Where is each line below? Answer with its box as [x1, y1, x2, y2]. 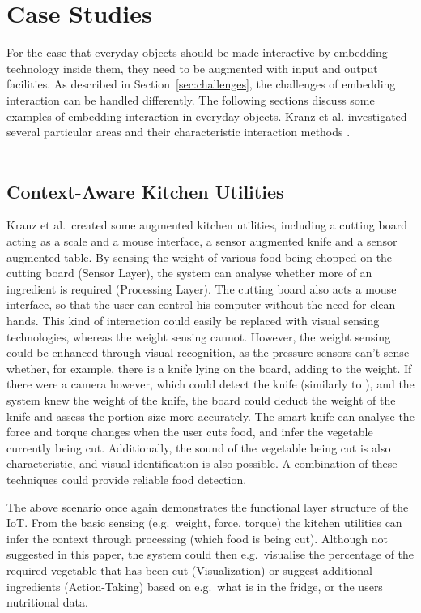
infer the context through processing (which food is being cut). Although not [6, 529, 388, 547]
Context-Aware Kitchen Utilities [6, 178, 284, 204]
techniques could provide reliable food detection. [6, 470, 247, 487]
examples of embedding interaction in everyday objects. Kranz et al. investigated [6, 107, 407, 124]
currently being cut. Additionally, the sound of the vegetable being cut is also [6, 439, 391, 456]
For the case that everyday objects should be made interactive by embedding [6, 44, 388, 61]
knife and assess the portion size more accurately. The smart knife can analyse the [6, 407, 415, 424]
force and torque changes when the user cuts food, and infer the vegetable [6, 423, 373, 440]
